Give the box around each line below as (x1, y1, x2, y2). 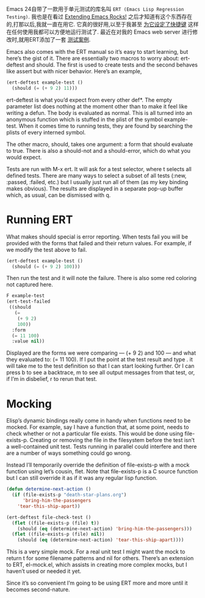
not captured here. (6, 281, 53, 289)
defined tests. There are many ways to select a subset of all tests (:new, (6, 172, 187, 179)
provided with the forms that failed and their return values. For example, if (6, 239, 192, 246)
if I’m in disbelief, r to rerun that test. (6, 375, 98, 383)
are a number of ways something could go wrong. (6, 449, 132, 457)
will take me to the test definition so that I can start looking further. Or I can (6, 363, 195, 370)
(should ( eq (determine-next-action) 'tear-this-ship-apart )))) (17, 537, 184, 543)
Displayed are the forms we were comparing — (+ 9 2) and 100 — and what (6, 349, 196, 356)
